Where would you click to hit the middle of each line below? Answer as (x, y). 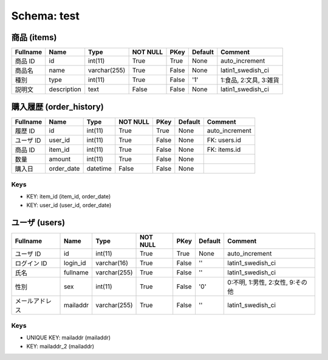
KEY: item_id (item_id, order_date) (69, 197)
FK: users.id (224, 140)
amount (60, 159)
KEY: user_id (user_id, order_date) (69, 205)
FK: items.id (224, 149)
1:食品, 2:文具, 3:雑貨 (250, 80)
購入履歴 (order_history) (58, 107)
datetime (99, 168)
